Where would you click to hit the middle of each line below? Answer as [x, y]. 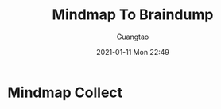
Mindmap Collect [65, 92]
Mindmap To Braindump [133, 15]
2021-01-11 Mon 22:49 [133, 52]
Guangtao [133, 37]
